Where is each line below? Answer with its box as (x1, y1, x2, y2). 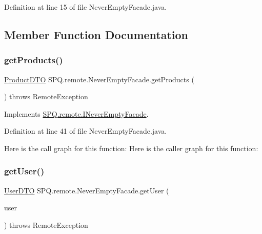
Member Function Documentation (4, 26, 189, 42)
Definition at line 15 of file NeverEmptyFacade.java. (4, 2, 167, 12)
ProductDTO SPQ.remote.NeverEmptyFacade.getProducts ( (4, 74, 194, 84)
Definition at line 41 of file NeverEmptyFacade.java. (4, 125, 167, 136)
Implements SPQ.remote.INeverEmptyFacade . (4, 108, 149, 119)
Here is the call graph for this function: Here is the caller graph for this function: (4, 142, 258, 153)
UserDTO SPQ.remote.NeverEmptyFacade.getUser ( (4, 185, 169, 195)
